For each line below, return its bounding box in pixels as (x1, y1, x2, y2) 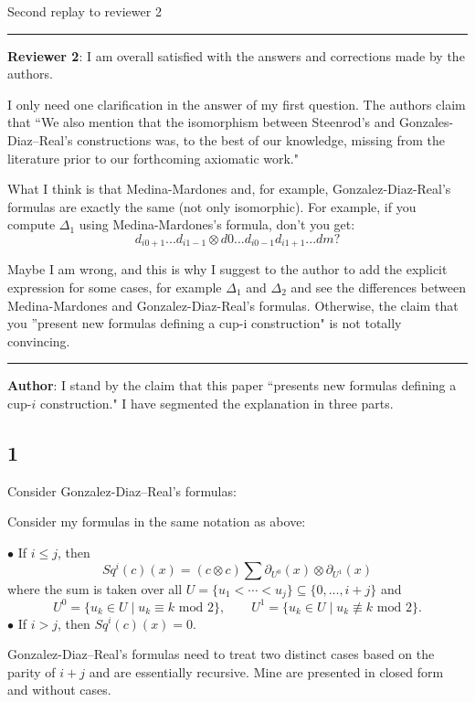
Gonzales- (398, 112, 454, 132)
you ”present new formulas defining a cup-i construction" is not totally (7, 314, 402, 333)
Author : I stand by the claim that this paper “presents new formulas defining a (7, 376, 457, 395)
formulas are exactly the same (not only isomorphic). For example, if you (7, 197, 417, 216)
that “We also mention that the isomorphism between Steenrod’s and (7, 112, 396, 132)
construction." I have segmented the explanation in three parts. (39, 393, 394, 412)
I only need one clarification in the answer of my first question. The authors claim (7, 94, 466, 113)
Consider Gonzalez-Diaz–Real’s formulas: (7, 481, 237, 500)
